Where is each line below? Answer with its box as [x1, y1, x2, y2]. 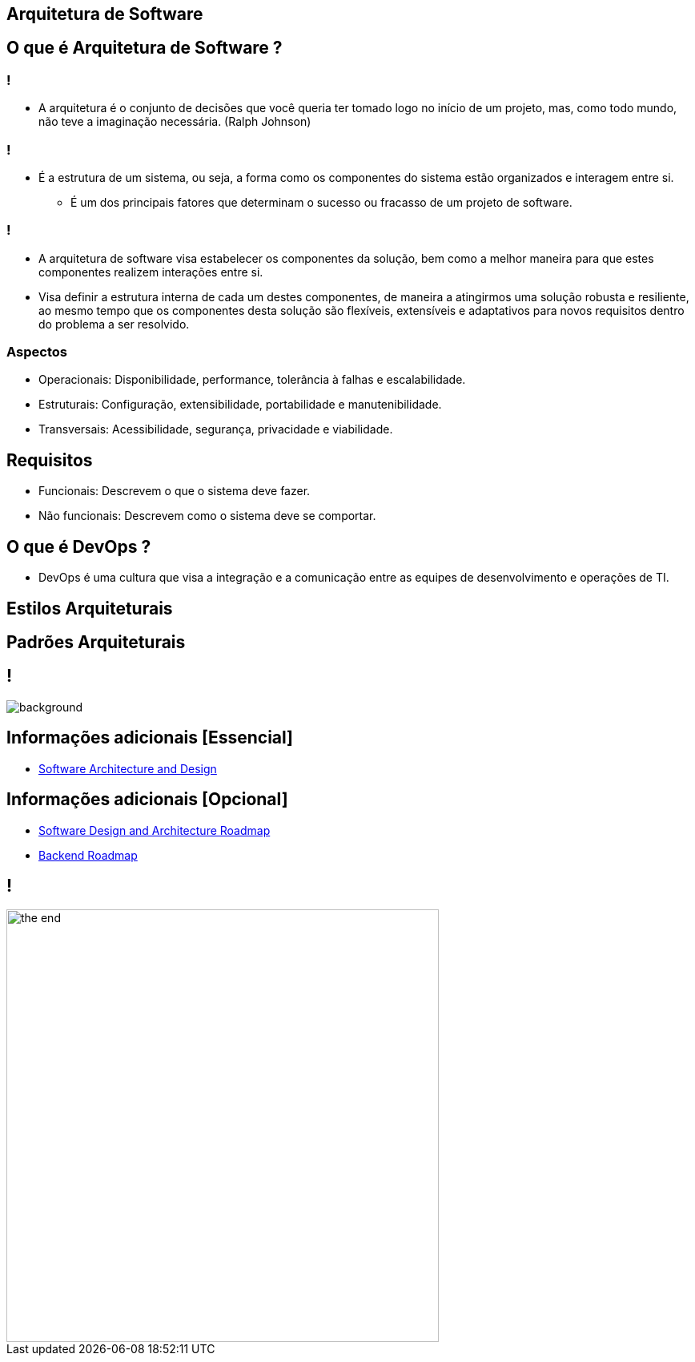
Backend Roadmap [38, 848, 138, 862]
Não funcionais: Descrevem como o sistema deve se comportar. [38, 509, 376, 523]
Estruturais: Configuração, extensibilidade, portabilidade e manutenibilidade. [38, 397, 442, 412]
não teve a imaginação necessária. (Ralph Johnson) [38, 115, 311, 129]
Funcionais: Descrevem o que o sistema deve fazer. [38, 484, 311, 498]
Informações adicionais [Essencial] [6, 727, 294, 748]
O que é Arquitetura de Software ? [6, 38, 283, 58]
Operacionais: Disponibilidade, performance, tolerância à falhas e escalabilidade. [38, 373, 466, 387]
